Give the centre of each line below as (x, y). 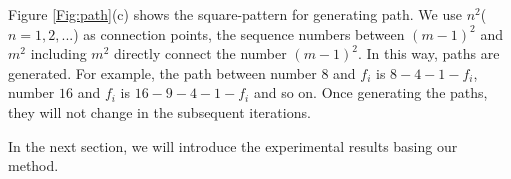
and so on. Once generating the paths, (370, 92)
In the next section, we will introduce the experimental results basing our (233, 145)
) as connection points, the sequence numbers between (239, 33)
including (58, 53)
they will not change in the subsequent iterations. (159, 111)
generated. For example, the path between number (162, 72)
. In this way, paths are (428, 53)
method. (33, 165)
